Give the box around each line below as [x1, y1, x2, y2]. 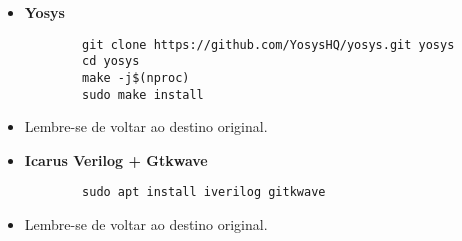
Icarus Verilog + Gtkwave [24, 149, 208, 170]
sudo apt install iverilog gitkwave [82, 185, 326, 200]
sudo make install [82, 87, 204, 102]
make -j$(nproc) [82, 70, 190, 85]
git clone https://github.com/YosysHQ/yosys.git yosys [82, 37, 455, 52]
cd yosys [82, 54, 140, 69]
